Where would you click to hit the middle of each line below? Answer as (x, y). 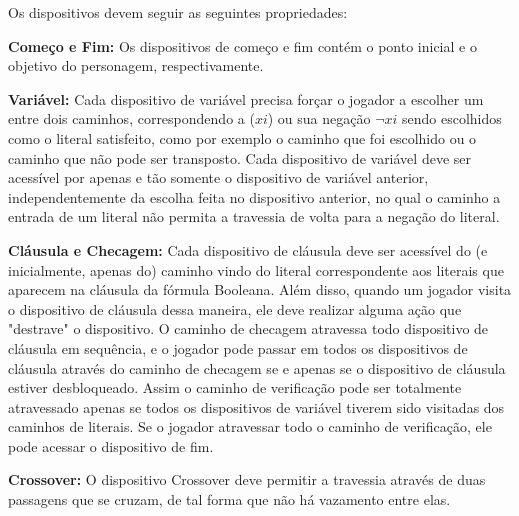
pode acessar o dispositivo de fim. (111, 445)
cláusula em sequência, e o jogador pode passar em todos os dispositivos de (238, 347)
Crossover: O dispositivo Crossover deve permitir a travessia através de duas (247, 479)
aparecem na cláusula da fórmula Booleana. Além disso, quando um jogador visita (260, 289)
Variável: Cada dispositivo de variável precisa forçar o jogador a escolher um (246, 98)
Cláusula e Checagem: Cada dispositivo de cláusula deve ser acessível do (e (248, 249)
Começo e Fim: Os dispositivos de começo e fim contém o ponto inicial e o (242, 45)
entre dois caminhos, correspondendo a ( (131, 118)
